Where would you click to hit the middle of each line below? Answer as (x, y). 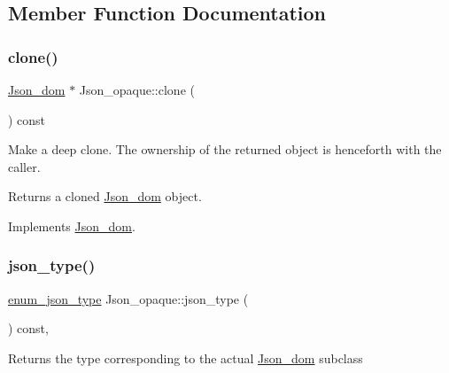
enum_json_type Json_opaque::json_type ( (128, 298)
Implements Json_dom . (72, 225)
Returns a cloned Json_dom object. (105, 196)
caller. (24, 166)
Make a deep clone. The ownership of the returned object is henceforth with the (225, 149)
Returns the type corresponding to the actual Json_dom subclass (186, 357)
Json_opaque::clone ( (137, 89)
